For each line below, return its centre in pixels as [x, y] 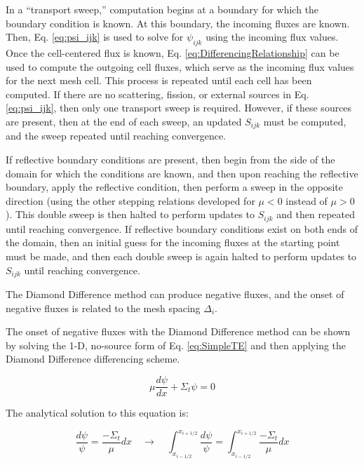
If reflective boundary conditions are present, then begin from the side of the [170, 159]
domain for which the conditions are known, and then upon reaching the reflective [182, 173]
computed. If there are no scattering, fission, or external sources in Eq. [157, 94]
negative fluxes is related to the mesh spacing [103, 308]
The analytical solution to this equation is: [97, 413]
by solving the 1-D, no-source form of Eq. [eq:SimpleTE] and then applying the [176, 345]
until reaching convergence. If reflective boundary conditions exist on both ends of [182, 228]
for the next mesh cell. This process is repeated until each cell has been [159, 80]
